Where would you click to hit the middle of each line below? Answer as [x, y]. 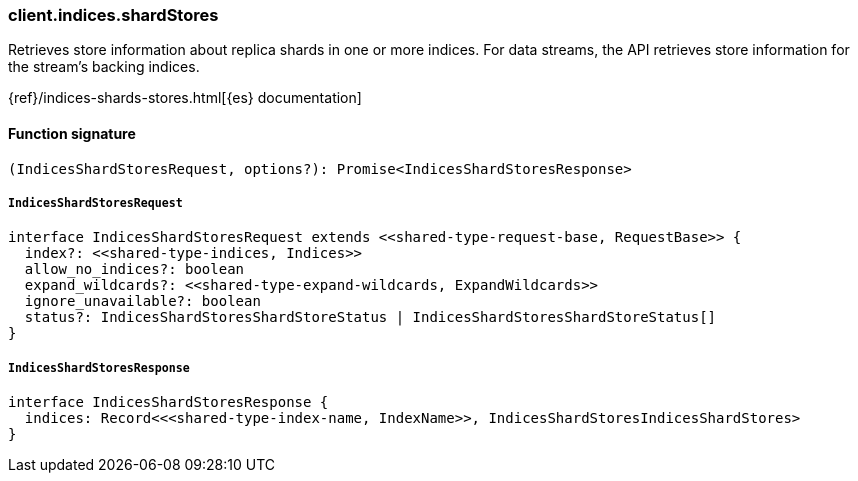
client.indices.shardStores [113, 15]
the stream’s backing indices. [104, 67]
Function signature [72, 133]
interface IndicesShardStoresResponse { [168, 402]
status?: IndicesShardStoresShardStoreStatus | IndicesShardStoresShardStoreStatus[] [370, 317]
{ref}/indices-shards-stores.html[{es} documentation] [185, 98]
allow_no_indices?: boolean [134, 269]
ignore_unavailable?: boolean [142, 301]
